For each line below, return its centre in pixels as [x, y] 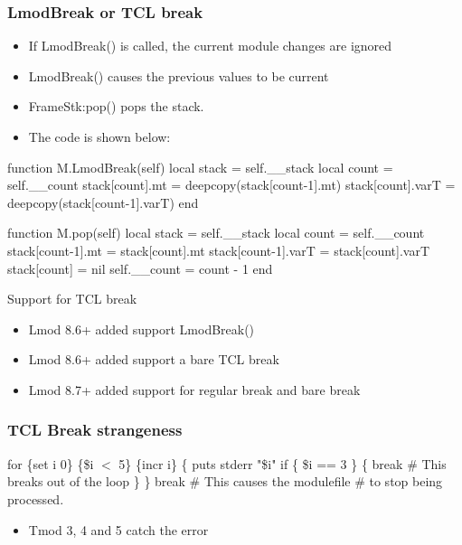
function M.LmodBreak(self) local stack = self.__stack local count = [200, 167]
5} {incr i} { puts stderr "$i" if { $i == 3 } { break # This [283, 463]
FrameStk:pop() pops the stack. [116, 106]
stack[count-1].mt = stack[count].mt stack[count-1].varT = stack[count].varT [219, 250]
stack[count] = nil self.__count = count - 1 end [140, 268]
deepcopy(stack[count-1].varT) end [103, 202]
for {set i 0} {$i [51, 463]
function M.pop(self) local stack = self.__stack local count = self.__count [216, 233]
